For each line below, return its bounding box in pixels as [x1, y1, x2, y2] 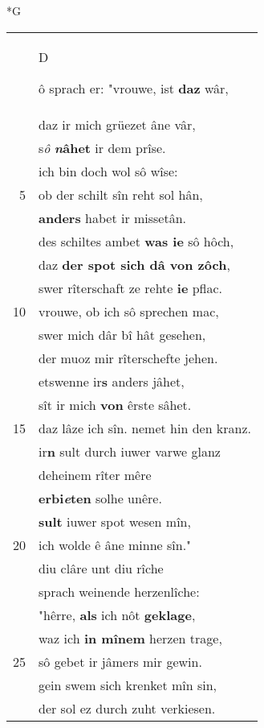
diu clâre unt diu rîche [39, 558, 164, 577]
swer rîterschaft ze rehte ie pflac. [39, 278, 223, 297]
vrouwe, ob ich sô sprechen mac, [39, 301, 219, 321]
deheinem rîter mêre [39, 465, 152, 484]
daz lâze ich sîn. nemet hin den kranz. [39, 418, 252, 437]
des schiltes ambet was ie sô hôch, [39, 231, 234, 250]
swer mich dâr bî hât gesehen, [39, 325, 206, 344]
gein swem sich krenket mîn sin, [39, 675, 217, 694]
